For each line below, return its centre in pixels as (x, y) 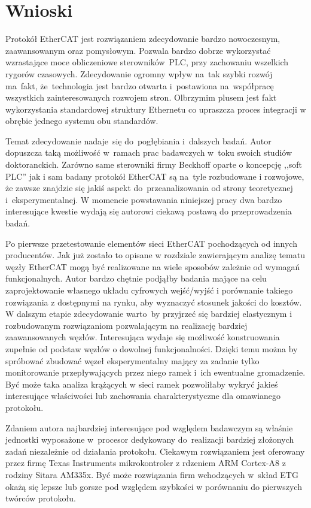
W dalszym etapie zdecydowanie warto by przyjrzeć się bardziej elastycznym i (149, 314)
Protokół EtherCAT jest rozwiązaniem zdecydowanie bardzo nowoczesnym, (143, 39)
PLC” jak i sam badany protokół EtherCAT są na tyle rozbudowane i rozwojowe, (155, 176)
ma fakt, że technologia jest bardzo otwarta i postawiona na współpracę (140, 85)
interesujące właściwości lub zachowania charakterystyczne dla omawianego (143, 396)
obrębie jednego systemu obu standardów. (82, 121)
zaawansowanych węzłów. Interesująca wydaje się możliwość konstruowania (143, 337)
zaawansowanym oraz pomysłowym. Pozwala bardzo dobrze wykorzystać (138, 50)
